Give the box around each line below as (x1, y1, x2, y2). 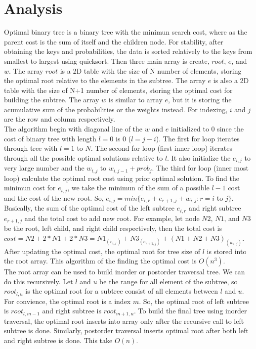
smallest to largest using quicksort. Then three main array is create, (4, 55, 210, 66)
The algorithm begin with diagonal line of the (4, 124, 143, 134)
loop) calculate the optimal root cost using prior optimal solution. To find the (4, 173, 239, 183)
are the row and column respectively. (4, 114, 115, 124)
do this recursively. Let (4, 276, 73, 286)
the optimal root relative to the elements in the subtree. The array (4, 75, 206, 86)
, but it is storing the (168, 94, 232, 105)
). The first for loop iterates (156, 133, 240, 143)
